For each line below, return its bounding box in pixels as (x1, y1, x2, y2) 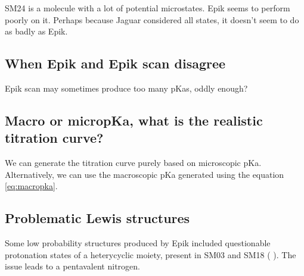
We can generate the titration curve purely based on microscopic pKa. (5, 156, 262, 169)
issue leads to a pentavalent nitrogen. (5, 260, 140, 272)
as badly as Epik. (5, 25, 68, 37)
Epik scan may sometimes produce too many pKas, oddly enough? (5, 81, 248, 94)
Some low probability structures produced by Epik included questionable (5, 237, 271, 249)
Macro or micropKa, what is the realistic (5, 111, 263, 129)
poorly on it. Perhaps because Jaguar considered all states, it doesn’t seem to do (5, 13, 299, 26)
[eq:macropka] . (5, 180, 58, 192)
